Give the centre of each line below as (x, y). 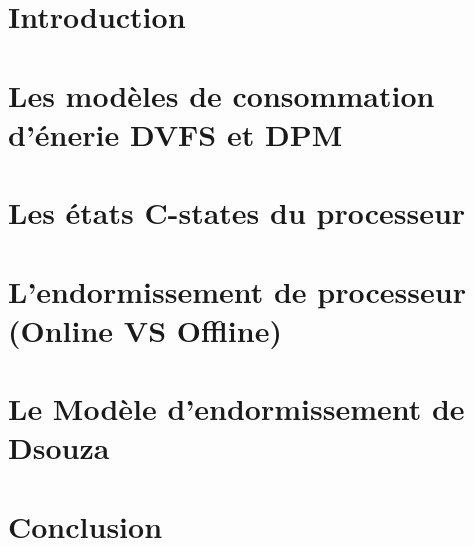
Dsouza (59, 447)
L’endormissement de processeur (237, 290)
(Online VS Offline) (145, 329)
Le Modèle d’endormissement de (236, 408)
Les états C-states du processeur (237, 212)
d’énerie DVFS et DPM (175, 133)
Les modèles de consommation (221, 94)
